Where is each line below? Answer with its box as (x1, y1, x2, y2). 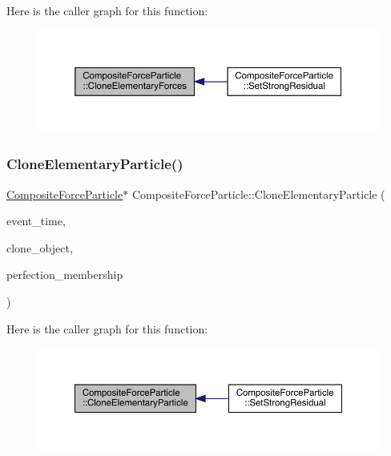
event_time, (6, 212, 66, 229)
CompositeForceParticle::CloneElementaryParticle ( (131, 185, 385, 202)
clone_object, (6, 239, 73, 256)
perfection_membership (6, 266, 123, 283)
